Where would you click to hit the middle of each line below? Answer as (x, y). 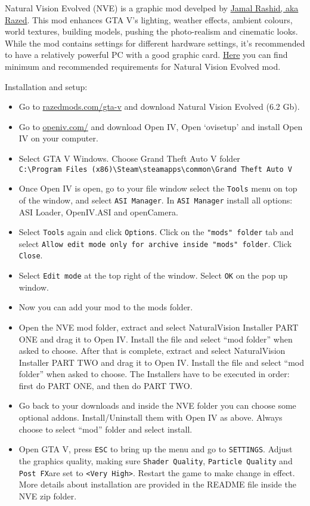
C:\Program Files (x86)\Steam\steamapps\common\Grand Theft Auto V (155, 169)
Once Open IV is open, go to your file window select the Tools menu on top (158, 188)
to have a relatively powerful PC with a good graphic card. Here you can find (146, 55)
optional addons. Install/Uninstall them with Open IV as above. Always (151, 417)
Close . (31, 255)
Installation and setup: (46, 86)
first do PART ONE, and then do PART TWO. (106, 385)
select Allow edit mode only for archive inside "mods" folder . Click (155, 243)
